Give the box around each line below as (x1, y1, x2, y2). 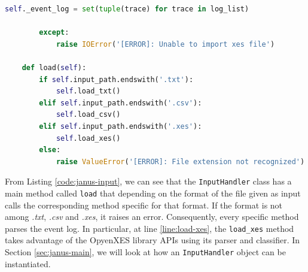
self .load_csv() (56, 110, 121, 119)
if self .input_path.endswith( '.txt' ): (39, 75, 194, 84)
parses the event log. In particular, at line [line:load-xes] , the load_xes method (5, 222, 294, 234)
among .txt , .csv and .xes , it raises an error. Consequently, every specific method (5, 210, 299, 223)
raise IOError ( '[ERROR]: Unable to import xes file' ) (56, 40, 275, 49)
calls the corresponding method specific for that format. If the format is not (5, 198, 283, 211)
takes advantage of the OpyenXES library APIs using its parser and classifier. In (5, 234, 300, 246)
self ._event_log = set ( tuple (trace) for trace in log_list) (5, 5, 249, 13)
